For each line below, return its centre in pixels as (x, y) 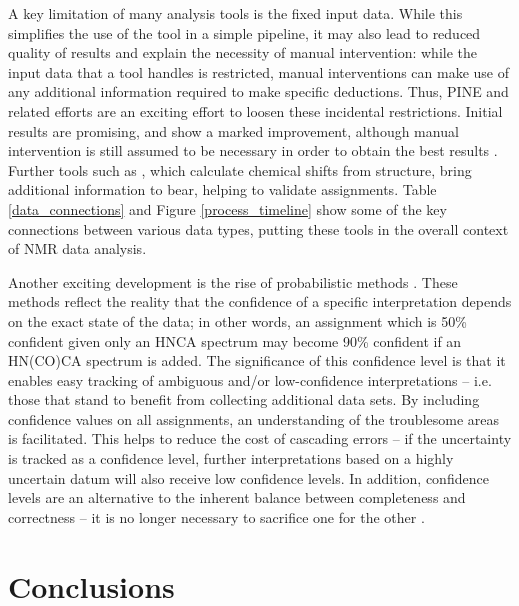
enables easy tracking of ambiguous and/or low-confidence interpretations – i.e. (250, 379)
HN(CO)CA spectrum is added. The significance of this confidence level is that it (257, 360)
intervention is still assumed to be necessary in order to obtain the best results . (253, 150)
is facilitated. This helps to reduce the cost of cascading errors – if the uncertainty (260, 438)
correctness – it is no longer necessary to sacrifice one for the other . (216, 516)
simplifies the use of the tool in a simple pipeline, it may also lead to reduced (244, 32)
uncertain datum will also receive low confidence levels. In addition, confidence (248, 477)
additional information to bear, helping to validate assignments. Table (222, 189)
